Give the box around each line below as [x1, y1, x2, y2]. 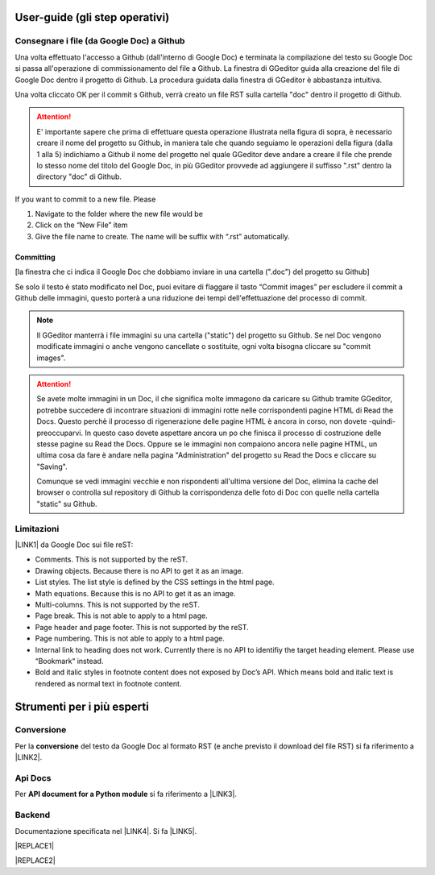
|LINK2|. [14, 753, 43, 762]
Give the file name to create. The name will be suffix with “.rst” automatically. [35, 231, 290, 241]
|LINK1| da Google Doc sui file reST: [14, 540, 134, 549]
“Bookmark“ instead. [35, 656, 104, 666]
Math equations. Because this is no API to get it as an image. [35, 588, 236, 598]
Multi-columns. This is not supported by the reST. [35, 599, 201, 609]
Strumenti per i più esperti [14, 699, 149, 713]
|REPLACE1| [14, 840, 55, 850]
